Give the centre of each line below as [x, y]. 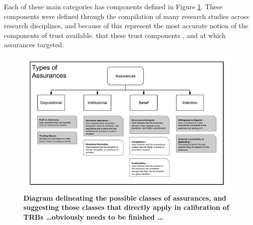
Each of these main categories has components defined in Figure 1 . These [113, 6]
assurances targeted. [34, 45]
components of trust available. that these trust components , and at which [115, 35]
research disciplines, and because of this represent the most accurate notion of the [126, 26]
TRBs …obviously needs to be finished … [93, 216]
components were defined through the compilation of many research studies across [126, 16]
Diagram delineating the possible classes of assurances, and [125, 197]
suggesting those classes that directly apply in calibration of [126, 207]
